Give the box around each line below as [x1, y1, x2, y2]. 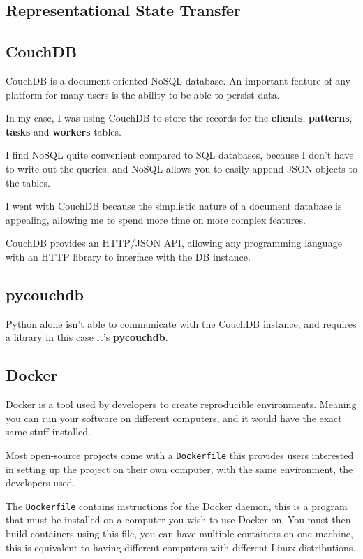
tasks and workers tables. [6, 124, 121, 138]
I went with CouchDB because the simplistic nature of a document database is [6, 198, 342, 213]
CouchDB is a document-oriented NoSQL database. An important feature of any [6, 73, 350, 87]
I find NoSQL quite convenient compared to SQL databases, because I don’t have [6, 147, 354, 162]
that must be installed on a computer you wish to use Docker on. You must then [6, 512, 351, 527]
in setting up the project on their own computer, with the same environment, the [6, 461, 353, 476]
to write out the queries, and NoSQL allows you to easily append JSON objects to [6, 161, 357, 175]
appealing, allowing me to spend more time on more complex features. [6, 212, 306, 226]
